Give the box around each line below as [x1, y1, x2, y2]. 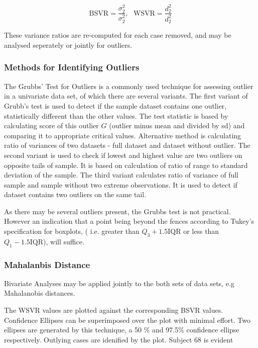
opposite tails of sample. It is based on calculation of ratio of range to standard [4, 159, 248, 170]
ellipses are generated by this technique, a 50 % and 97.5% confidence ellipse [4, 324, 239, 335]
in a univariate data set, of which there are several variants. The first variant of [4, 91, 248, 101]
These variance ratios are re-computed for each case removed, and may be [4, 30, 231, 40]
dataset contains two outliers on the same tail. [4, 189, 147, 200]
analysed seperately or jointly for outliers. [4, 39, 133, 50]
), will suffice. [43, 236, 84, 246]
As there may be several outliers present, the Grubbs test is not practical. [4, 206, 231, 216]
